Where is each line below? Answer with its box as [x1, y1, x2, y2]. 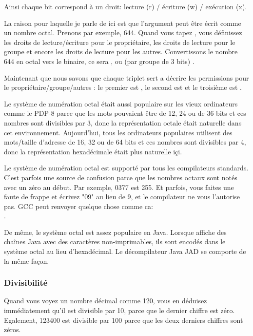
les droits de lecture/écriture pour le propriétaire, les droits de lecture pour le [4, 37, 235, 47]
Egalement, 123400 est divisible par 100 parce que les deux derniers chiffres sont [4, 315, 243, 325]
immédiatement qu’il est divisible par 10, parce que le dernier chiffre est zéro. [4, 305, 235, 315]
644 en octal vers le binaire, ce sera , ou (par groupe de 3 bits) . [4, 56, 195, 66]
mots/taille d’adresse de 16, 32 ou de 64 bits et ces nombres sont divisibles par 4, [4, 137, 246, 147]
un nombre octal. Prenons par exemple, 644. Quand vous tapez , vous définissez [4, 27, 242, 38]
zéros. [4, 324, 21, 335]
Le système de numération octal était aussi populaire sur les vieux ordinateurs [4, 98, 238, 108]
